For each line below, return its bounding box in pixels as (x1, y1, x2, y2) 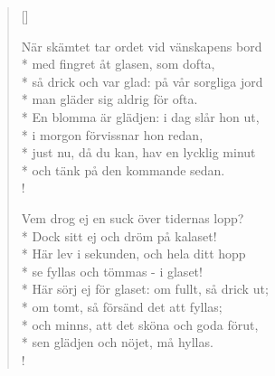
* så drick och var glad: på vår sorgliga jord (21, 71, 263, 90)
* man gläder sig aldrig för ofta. (21, 89, 198, 108)
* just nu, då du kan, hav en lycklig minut (21, 143, 256, 162)
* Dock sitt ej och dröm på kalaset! (21, 226, 217, 245)
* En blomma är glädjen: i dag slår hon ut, (21, 107, 260, 126)
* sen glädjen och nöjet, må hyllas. (21, 333, 213, 352)
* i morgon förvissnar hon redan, (21, 125, 204, 144)
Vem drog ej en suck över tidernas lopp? (21, 208, 244, 227)
